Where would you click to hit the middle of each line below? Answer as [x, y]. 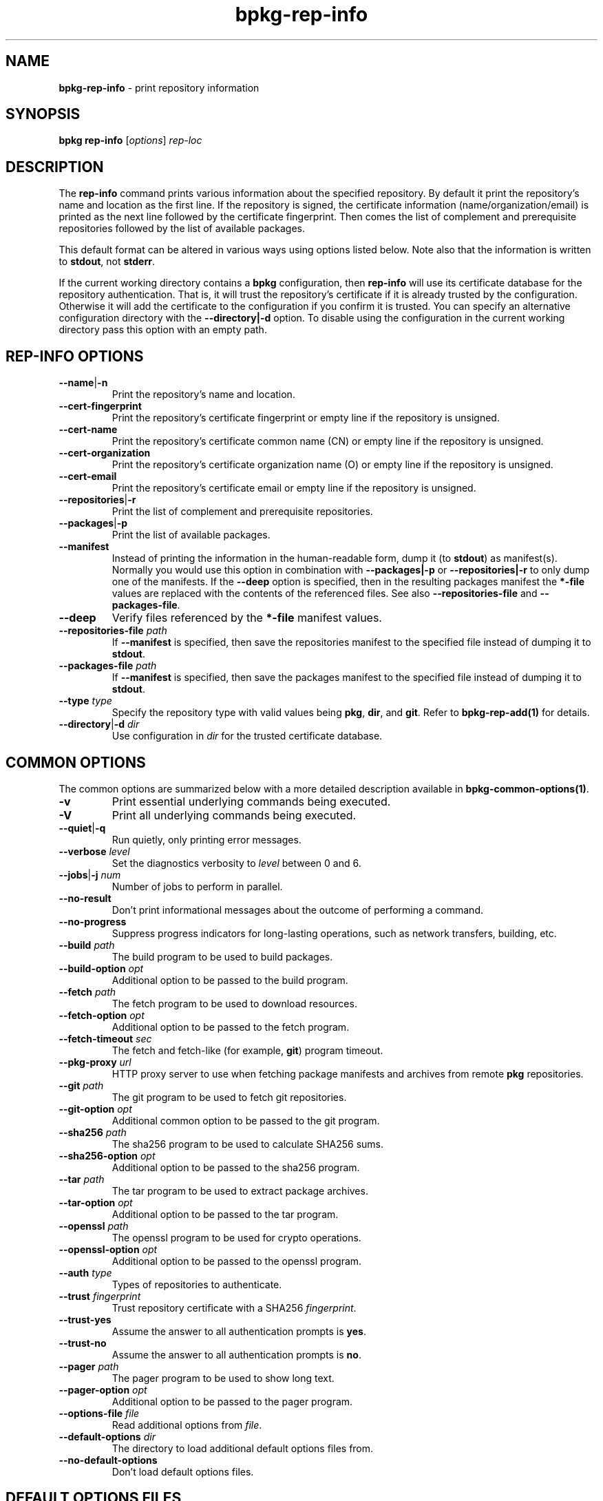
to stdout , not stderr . [107, 262]
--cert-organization [105, 453]
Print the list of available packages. [191, 535]
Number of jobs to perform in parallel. [197, 886]
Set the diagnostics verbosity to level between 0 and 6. [236, 863]
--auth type [85, 1272]
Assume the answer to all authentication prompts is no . [236, 1354]
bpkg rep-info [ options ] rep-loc [130, 140]
